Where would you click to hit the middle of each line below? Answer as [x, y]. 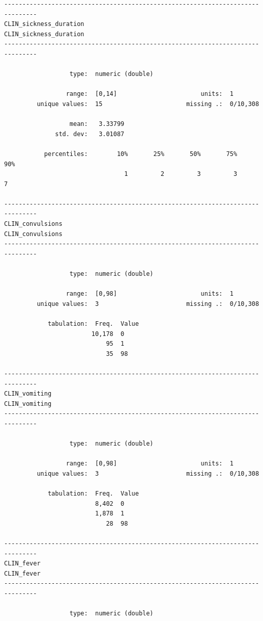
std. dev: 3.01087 [90, 134]
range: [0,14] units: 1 [150, 94]
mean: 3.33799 [97, 124]
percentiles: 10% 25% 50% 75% [141, 154]
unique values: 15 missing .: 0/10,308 [148, 104]
